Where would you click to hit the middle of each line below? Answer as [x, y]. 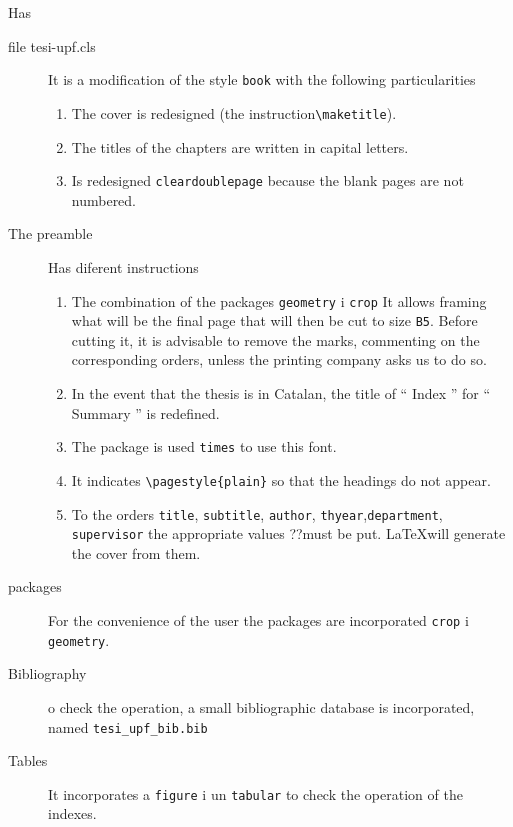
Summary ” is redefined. [145, 412]
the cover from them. [136, 552]
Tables [28, 760]
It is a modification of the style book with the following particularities [262, 79]
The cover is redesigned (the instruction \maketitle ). [234, 112]
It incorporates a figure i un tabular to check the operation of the [255, 793]
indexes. [72, 813]
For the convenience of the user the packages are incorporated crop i [258, 620]
